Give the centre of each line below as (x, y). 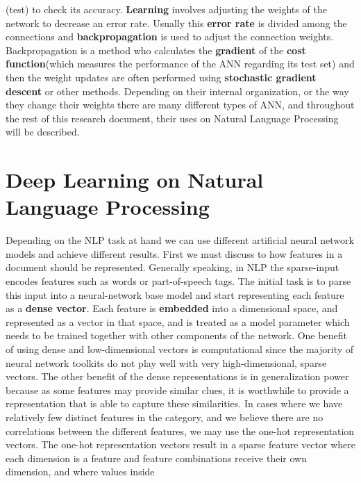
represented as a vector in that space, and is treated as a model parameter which (178, 321)
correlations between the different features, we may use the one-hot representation (180, 431)
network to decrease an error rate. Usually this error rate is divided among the (176, 23)
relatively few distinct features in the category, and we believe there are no (165, 417)
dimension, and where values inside (80, 472)
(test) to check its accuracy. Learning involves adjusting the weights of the (166, 9)
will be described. (43, 132)
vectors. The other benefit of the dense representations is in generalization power (177, 376)
